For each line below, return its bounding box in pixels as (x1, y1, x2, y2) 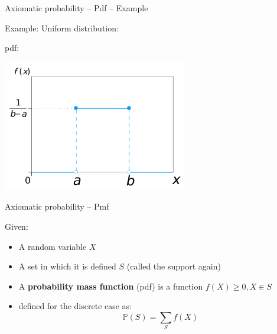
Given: (5, 220, 28, 232)
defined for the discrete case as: (18, 300, 132, 312)
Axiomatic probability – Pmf (5, 200, 109, 213)
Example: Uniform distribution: (5, 21, 119, 34)
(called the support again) (126, 260, 221, 272)
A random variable (18, 240, 87, 252)
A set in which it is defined (18, 260, 116, 272)
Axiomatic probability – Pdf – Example (5, 2, 148, 14)
